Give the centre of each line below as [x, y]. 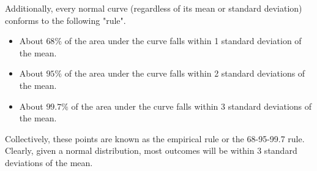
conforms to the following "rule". [65, 20]
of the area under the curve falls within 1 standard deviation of [183, 41]
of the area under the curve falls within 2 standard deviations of [185, 73]
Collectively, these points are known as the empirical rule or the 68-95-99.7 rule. [155, 138]
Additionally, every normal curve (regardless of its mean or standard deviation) [154, 8]
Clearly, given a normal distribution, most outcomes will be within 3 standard [151, 150]
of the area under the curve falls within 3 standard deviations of [192, 106]
